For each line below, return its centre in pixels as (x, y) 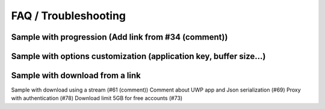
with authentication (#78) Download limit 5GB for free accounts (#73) (97, 98)
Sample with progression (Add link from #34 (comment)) (119, 37)
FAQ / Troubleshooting (69, 16)
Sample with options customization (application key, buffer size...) (138, 56)
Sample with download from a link (76, 76)
